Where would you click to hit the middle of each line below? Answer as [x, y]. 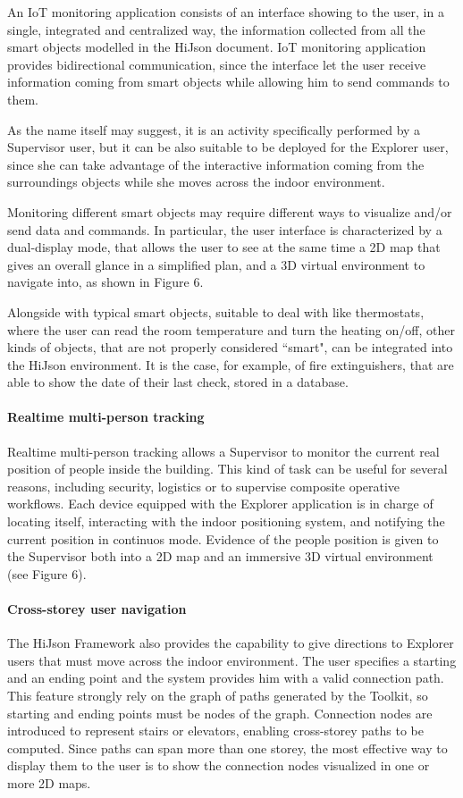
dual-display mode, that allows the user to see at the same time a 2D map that [224, 247]
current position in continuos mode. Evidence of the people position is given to [223, 538]
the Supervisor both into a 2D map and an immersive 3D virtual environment [220, 556]
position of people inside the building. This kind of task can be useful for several [227, 469]
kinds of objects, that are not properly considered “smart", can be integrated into [230, 347]
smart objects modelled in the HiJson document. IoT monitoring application [217, 47]
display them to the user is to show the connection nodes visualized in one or [219, 765]
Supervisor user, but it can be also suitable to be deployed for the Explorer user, [228, 147]
